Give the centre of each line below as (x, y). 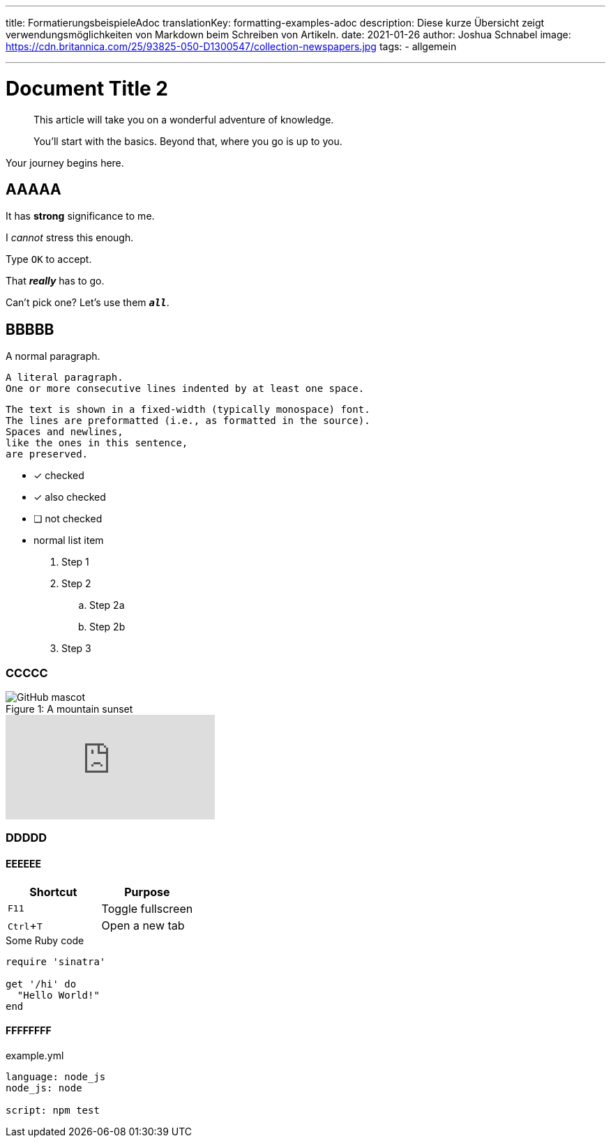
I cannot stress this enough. (70, 238)
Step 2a (107, 605)
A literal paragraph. (65, 378)
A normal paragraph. (53, 356)
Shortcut (53, 892)
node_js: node (44, 1088)
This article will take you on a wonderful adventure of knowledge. (184, 119)
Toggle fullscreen (147, 908)
